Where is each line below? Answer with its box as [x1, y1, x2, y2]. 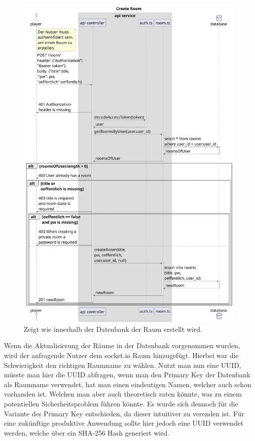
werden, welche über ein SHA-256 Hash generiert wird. [4, 427, 170, 438]
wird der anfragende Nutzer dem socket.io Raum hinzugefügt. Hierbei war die [4, 350, 239, 360]
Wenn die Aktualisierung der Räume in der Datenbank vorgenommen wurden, [4, 340, 240, 351]
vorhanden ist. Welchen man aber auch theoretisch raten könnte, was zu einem [4, 389, 242, 399]
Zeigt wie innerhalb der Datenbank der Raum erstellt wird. [24, 323, 202, 334]
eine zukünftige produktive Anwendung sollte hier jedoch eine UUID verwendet [4, 418, 244, 428]
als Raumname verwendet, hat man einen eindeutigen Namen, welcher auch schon [4, 379, 252, 389]
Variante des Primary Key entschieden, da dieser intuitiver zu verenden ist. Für [4, 408, 245, 418]
